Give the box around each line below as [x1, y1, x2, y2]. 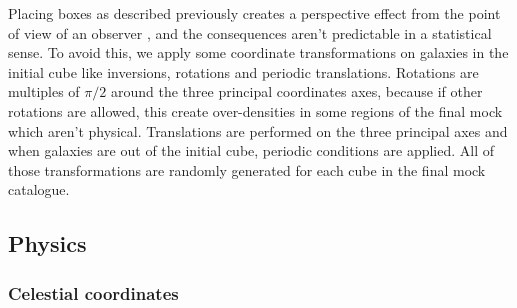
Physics [8, 228, 87, 259]
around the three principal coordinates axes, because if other [110, 81, 483, 102]
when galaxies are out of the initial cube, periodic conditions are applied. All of [8, 140, 495, 161]
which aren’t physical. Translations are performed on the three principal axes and [8, 120, 508, 141]
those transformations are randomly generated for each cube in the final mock [8, 159, 486, 180]
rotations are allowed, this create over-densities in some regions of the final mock [8, 100, 503, 121]
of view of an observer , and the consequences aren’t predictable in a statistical [8, 22, 492, 43]
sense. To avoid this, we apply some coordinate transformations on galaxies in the [8, 42, 509, 63]
